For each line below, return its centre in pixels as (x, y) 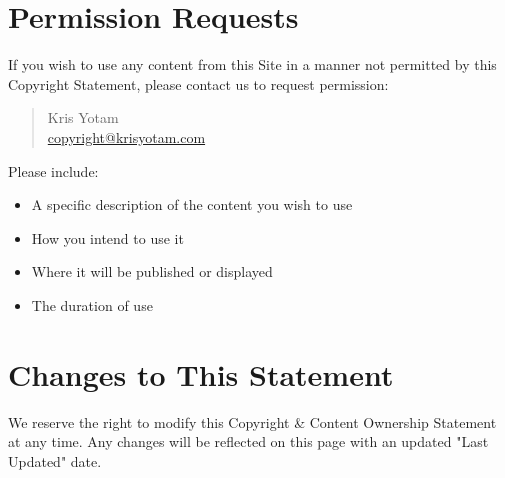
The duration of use (92, 304)
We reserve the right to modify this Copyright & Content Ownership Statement (252, 421)
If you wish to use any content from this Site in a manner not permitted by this (252, 64)
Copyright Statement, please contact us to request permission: (198, 83)
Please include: (53, 170)
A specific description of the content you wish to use (192, 204)
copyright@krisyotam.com (126, 136)
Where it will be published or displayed (152, 271)
